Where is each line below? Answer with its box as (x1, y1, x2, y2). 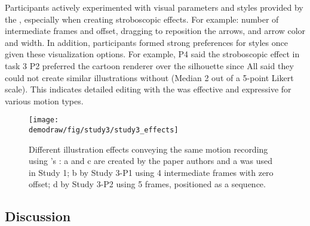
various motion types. (5, 94, 84, 107)
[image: (29, 116, 59, 125)
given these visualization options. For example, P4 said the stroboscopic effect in (5, 48, 300, 60)
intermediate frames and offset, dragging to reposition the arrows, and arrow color (5, 24, 306, 37)
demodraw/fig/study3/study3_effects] (29, 126, 179, 134)
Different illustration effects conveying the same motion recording (29, 143, 268, 155)
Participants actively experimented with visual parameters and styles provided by (5, 1, 303, 13)
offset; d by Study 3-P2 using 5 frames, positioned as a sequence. (29, 178, 266, 190)
